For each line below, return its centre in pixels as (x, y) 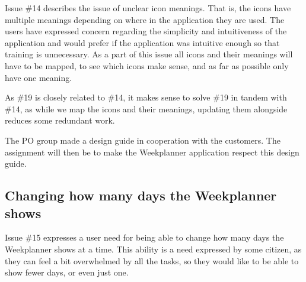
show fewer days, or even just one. (67, 272)
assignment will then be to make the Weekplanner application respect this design (152, 152)
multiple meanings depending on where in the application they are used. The (145, 19)
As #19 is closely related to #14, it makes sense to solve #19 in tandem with (146, 97)
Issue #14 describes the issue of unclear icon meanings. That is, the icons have (148, 8)
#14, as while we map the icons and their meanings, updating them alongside (146, 108)
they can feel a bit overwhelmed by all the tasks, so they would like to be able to (152, 260)
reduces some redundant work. (60, 120)
